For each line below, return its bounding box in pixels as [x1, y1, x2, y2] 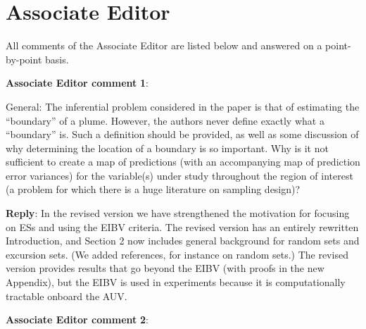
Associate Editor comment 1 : [6, 75, 149, 90]
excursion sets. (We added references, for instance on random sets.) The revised [6, 247, 348, 261]
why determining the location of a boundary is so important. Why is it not [6, 140, 329, 155]
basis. [45, 51, 69, 66]
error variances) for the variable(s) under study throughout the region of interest [6, 168, 353, 182]
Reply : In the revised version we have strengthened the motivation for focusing [6, 206, 350, 221]
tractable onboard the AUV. [6, 288, 127, 303]
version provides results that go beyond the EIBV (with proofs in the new [6, 261, 324, 275]
